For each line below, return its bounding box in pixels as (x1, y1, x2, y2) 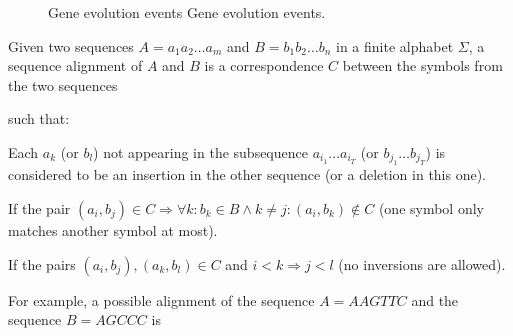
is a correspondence (204, 55, 324, 76)
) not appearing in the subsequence (93, 141, 308, 162)
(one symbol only (378, 197, 484, 218)
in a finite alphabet (336, 35, 454, 56)
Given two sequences (8, 35, 134, 56)
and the (411, 289, 459, 310)
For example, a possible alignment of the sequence (8, 289, 315, 310)
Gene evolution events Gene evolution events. (48, 2, 326, 22)
